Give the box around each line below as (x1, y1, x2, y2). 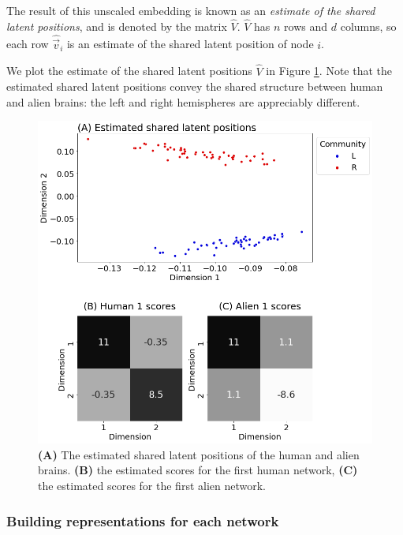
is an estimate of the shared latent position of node (66, 36, 314, 52)
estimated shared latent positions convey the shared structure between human (6, 78, 383, 95)
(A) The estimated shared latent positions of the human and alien (38, 446, 360, 462)
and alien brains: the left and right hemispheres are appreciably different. (6, 93, 360, 110)
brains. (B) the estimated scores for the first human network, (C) (38, 462, 358, 478)
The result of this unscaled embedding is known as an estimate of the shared (6, 2, 375, 18)
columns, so (340, 17, 397, 34)
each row (6, 36, 49, 52)
